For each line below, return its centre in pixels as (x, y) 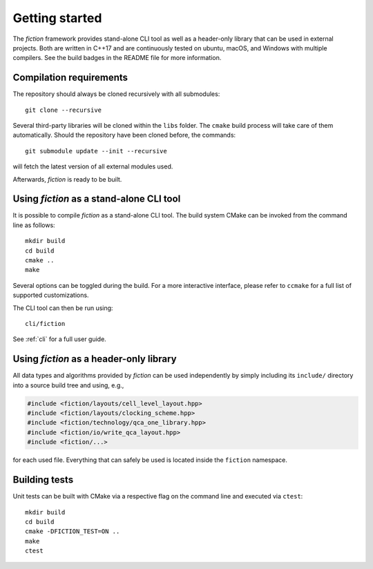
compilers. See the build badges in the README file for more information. (117, 58)
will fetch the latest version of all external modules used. (93, 166)
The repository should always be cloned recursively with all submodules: (116, 94)
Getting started (57, 18)
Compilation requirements (70, 78)
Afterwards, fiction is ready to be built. (67, 179)
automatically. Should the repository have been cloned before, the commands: (124, 135)
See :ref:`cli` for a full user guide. (59, 339)
